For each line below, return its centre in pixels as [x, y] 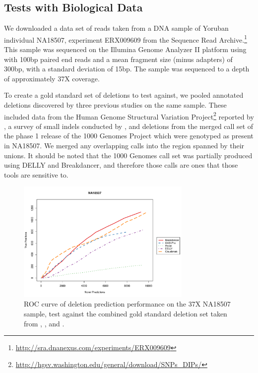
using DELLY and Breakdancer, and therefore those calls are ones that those [121, 165]
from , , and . [44, 323]
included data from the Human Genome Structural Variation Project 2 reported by [129, 116]
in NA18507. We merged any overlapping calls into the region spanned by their [124, 146]
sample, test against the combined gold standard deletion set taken [126, 313]
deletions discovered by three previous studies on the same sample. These [115, 105]
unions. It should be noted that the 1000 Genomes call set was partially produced [128, 155]
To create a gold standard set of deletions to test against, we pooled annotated [124, 95]
